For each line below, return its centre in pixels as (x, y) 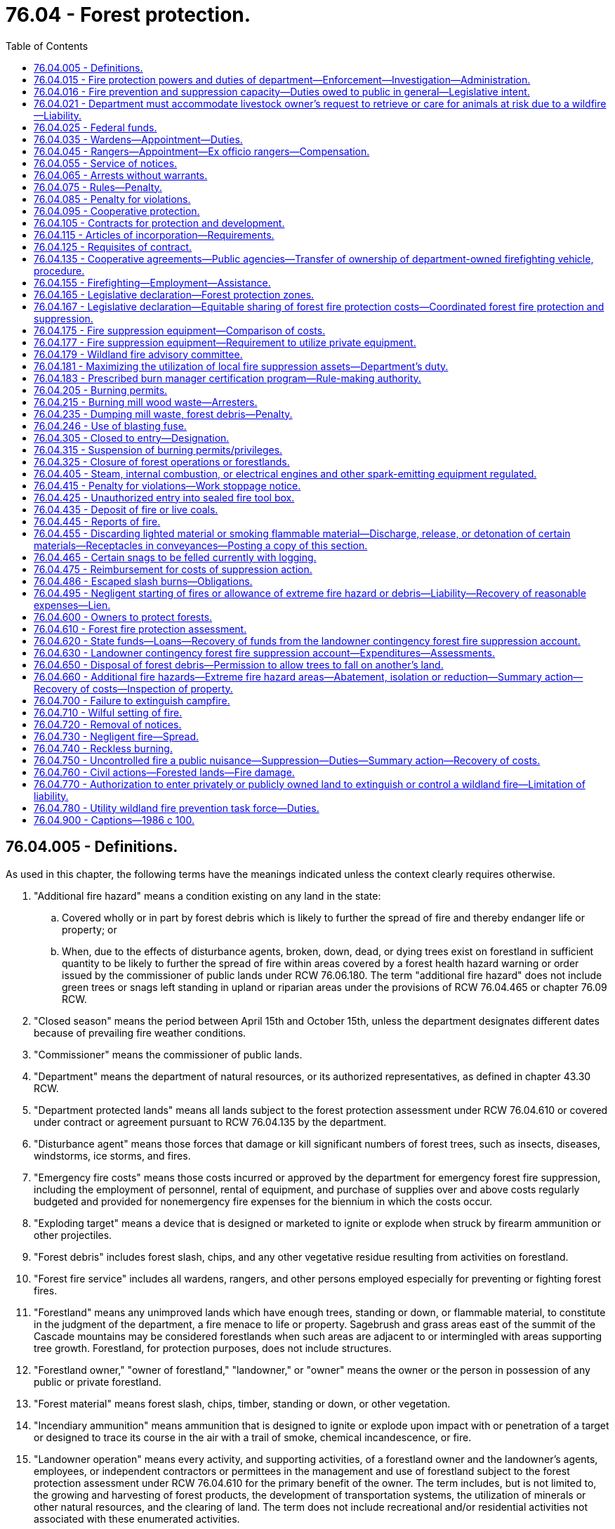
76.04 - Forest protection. (128, 15)
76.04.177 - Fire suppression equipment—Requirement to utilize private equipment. (225, 342)
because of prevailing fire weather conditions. (140, 1032)
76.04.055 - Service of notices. (106, 163)
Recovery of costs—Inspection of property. (133, 688)
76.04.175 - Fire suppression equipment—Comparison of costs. (180, 330)
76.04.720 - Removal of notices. (108, 724)
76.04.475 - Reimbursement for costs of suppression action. (173, 569)
